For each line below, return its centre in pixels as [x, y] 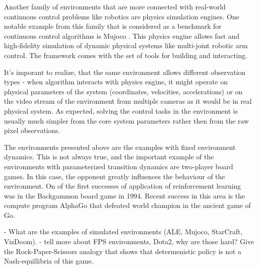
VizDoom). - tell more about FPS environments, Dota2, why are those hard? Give [129, 241]
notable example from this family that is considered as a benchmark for [113, 26]
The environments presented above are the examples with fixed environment [120, 147]
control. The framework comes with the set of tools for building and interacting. [126, 55]
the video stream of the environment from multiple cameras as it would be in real [128, 101]
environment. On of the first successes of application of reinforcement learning [123, 186]
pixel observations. [32, 130]
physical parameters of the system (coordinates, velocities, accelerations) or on [123, 91]
